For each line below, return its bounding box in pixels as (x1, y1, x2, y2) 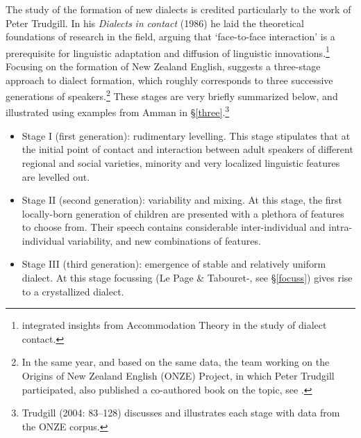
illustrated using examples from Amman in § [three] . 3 (6, 103, 230, 120)
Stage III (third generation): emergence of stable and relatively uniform (22, 257, 326, 271)
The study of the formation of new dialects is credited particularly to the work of (6, 2, 351, 16)
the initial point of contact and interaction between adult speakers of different (22, 142, 353, 156)
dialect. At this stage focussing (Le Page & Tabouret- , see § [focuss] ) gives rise (22, 270, 353, 285)
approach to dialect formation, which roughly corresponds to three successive (6, 72, 333, 87)
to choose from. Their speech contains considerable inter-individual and (22, 220, 326, 234)
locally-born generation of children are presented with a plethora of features (22, 206, 344, 220)
